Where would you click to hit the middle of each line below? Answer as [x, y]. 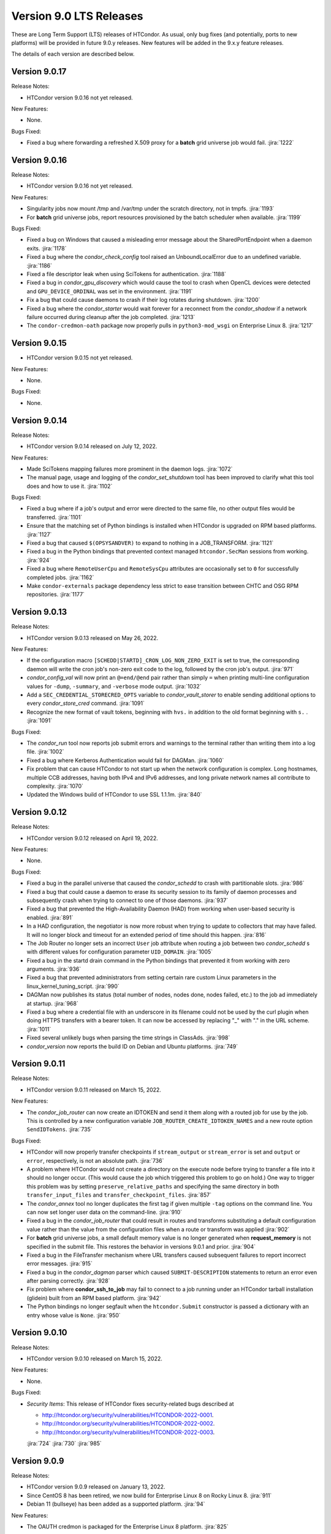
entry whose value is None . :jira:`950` [74, 1315]
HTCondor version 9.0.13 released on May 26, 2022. [93, 638]
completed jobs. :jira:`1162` [60, 577]
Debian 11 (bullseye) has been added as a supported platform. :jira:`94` [116, 1504]
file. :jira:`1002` [45, 752]
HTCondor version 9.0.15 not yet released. [80, 358]
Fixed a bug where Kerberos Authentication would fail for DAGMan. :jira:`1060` [125, 760]
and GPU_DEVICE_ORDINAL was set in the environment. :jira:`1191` [110, 291]
